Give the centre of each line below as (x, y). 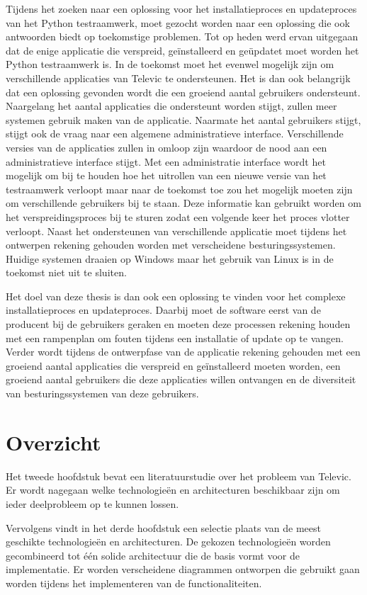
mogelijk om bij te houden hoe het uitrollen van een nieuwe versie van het (166, 175)
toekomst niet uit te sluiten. (66, 272)
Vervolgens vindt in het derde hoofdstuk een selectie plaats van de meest (163, 527)
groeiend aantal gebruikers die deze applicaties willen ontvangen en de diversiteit (181, 379)
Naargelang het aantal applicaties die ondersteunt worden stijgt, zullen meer (171, 106)
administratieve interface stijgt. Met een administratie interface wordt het (166, 161)
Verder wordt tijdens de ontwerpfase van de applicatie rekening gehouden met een (183, 352)
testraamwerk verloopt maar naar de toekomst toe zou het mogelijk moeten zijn (179, 189)
